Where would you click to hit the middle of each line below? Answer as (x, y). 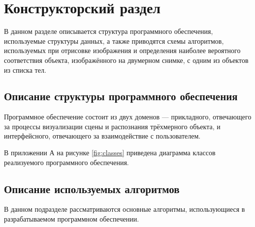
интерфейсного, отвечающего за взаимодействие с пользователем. (102, 136)
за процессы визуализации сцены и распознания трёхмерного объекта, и (112, 126)
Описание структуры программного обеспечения (121, 96)
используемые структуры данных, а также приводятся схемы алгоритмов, (114, 41)
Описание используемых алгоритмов (92, 188)
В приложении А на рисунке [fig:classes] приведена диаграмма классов (110, 153)
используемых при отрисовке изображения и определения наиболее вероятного (122, 50)
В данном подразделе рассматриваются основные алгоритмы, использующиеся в (125, 209)
